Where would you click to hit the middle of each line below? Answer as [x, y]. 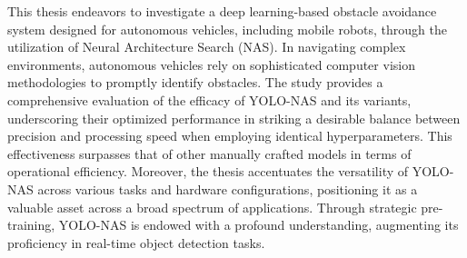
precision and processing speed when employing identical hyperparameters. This [230, 136]
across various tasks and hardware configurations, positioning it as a [228, 189]
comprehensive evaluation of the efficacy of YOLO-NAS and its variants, [209, 99]
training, [31, 225]
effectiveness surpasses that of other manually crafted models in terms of [209, 153]
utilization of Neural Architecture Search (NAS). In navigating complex [207, 47]
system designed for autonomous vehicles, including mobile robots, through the [227, 29]
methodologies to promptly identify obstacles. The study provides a [195, 82]
